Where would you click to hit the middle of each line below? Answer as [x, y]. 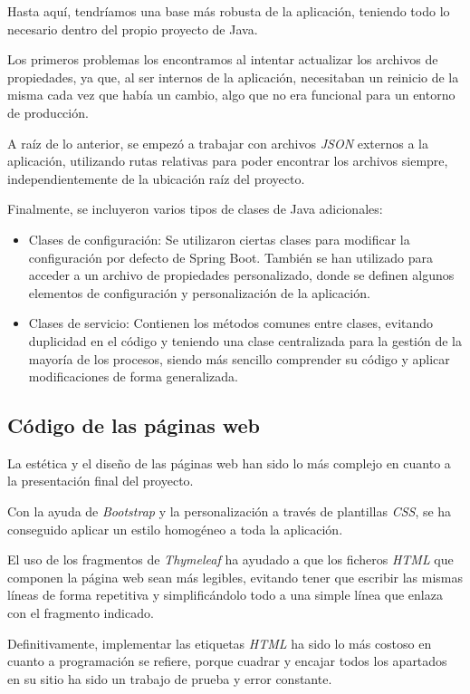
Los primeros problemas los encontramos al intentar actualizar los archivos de [223, 59]
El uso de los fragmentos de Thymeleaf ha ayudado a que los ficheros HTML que [230, 559]
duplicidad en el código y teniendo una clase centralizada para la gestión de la [245, 340]
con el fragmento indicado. [81, 613]
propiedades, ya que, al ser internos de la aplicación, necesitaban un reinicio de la [233, 77]
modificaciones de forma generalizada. [133, 376]
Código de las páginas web [134, 425]
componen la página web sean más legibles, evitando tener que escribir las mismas [235, 577]
